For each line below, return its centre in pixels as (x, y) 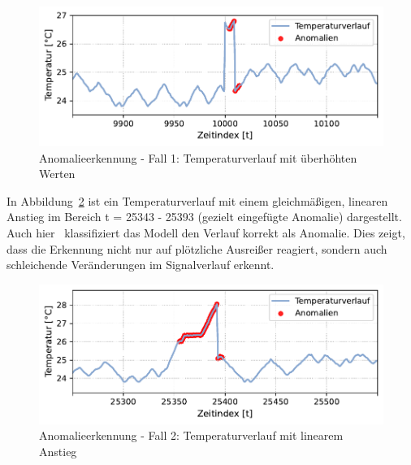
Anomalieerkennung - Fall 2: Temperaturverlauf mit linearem (191, 435)
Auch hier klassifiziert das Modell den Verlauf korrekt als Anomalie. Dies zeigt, (206, 232)
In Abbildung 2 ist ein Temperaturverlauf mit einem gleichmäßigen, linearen (197, 200)
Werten (57, 174)
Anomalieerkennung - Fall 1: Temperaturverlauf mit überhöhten (198, 157)
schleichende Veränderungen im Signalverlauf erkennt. (141, 265)
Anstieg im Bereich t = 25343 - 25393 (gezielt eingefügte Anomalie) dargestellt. (204, 217)
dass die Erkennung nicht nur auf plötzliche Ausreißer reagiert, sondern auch (197, 248)
